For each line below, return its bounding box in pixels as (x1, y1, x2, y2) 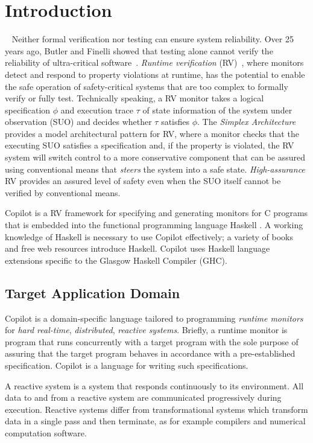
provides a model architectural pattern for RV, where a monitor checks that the (5, 127, 299, 139)
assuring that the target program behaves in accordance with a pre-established (5, 347, 296, 360)
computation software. (5, 426, 87, 439)
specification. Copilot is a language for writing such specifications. (5, 359, 248, 371)
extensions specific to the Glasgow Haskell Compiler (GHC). (5, 253, 227, 266)
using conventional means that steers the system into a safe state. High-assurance (5, 162, 305, 175)
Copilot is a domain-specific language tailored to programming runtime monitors (5, 311, 303, 324)
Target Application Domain (5, 283, 180, 302)
